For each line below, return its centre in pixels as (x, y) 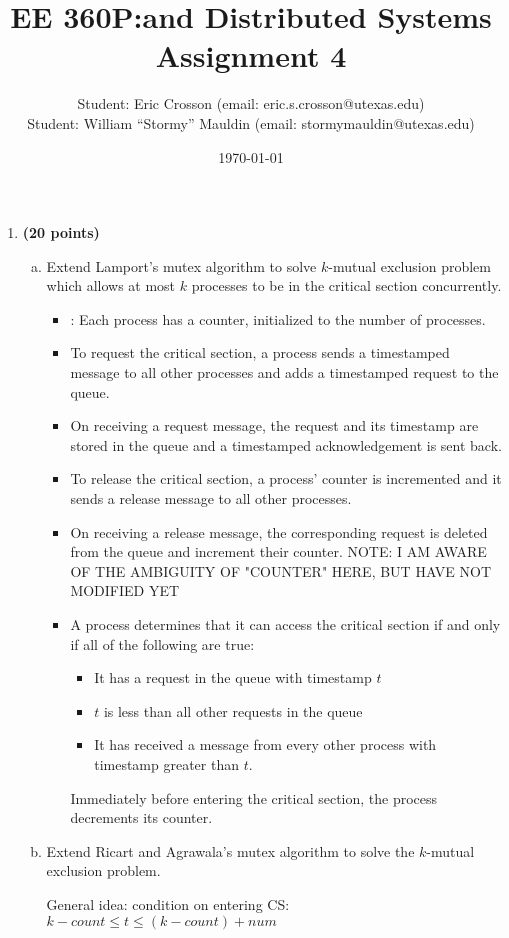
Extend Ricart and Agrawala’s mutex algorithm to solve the (230, 850)
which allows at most (111, 285)
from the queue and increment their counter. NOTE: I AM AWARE (278, 551)
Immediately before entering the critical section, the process (254, 797)
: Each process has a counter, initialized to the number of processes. (278, 318)
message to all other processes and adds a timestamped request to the (284, 372)
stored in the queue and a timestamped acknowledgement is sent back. (286, 444)
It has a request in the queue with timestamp (233, 677)
